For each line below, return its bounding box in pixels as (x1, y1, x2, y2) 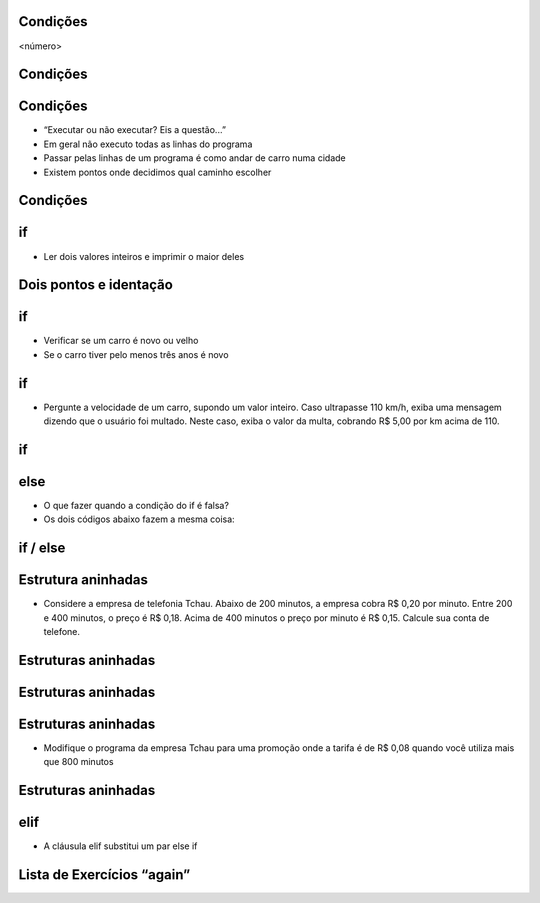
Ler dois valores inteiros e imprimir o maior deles (43, 250, 245, 262)
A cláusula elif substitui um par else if (43, 840, 198, 852)
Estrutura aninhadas (18, 571, 149, 589)
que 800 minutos (43, 756, 114, 768)
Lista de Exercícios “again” (18, 866, 191, 884)
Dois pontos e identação (18, 276, 174, 294)
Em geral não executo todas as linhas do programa (43, 138, 253, 150)
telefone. (43, 626, 80, 638)
